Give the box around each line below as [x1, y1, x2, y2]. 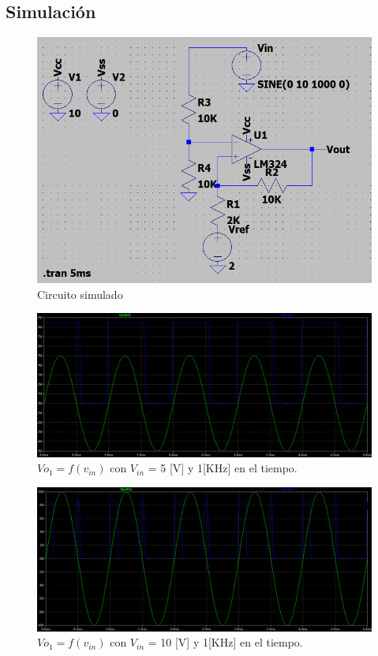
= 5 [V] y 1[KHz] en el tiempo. [148, 460, 298, 476]
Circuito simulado [37, 285, 123, 302]
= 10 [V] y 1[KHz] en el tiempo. [148, 634, 303, 650]
